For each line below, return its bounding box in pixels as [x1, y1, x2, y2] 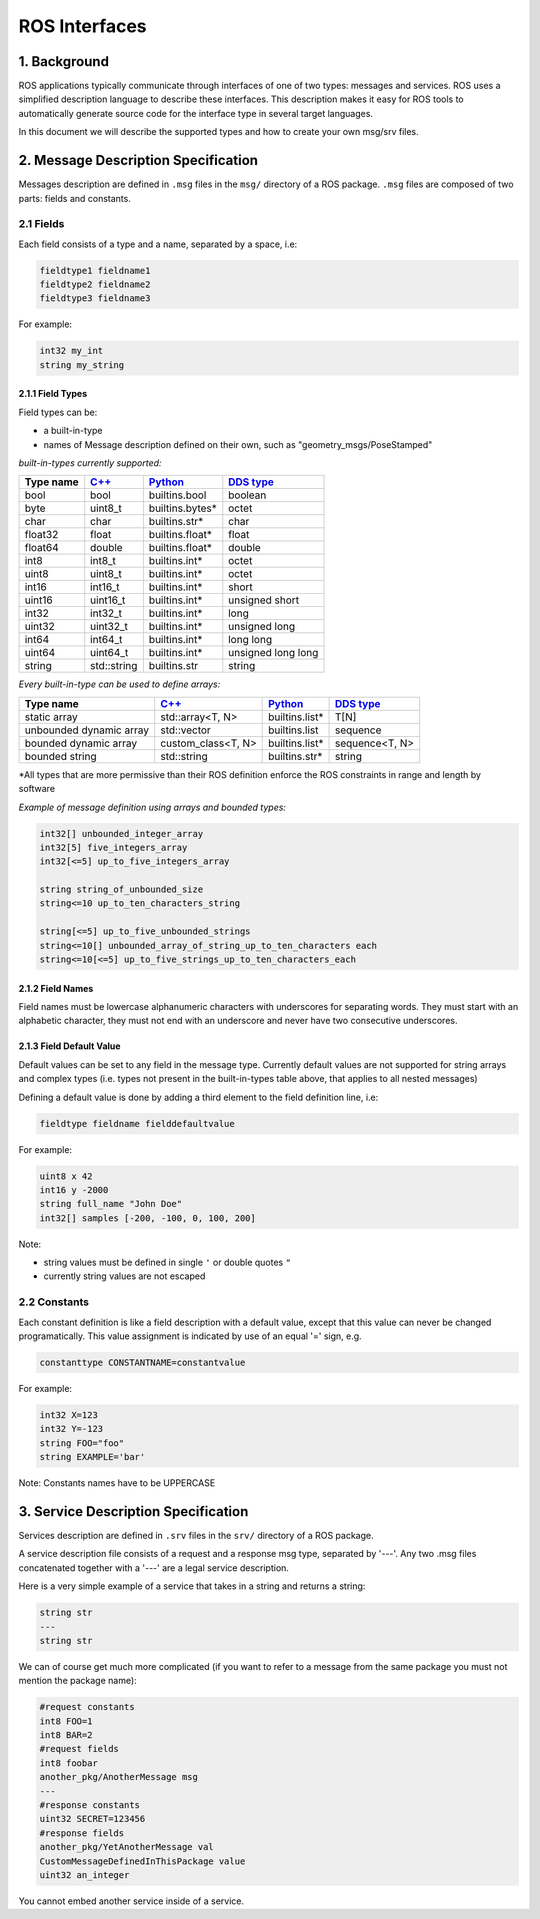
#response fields [39, 1827, 125, 1839]
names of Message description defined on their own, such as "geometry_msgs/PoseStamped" [43, 438, 433, 450]
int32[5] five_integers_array [39, 841, 188, 853]
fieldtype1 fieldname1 [39, 265, 151, 276]
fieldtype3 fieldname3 [39, 293, 151, 304]
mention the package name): [18, 1675, 137, 1687]
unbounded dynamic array [24, 723, 150, 737]
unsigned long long [228, 646, 319, 660]
